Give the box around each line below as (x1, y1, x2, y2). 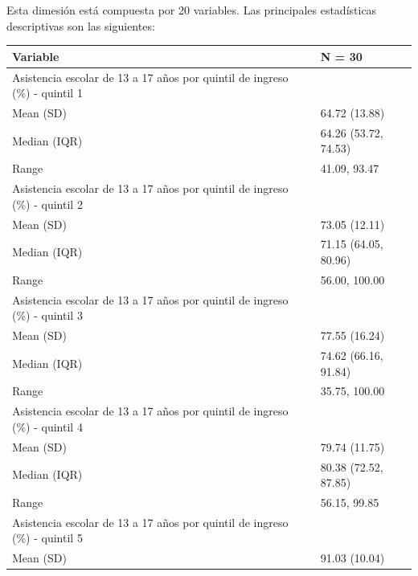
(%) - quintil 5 (12, 529, 83, 546)
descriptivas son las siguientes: (6, 17, 155, 34)
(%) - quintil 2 (12, 195, 83, 212)
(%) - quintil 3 (12, 307, 83, 324)
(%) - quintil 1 (12, 84, 83, 101)
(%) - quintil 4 (12, 418, 83, 435)
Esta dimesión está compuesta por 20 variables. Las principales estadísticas (6, 2, 377, 18)
